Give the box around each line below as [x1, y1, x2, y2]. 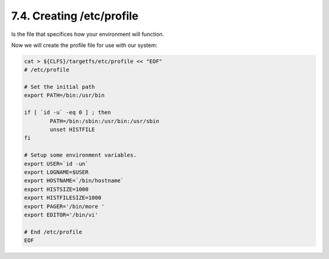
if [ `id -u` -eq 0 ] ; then [24, 109, 111, 116]
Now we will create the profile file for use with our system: [11, 41, 158, 49]
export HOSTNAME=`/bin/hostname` [24, 177, 124, 184]
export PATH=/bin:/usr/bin [24, 92, 105, 99]
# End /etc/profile [24, 229, 82, 235]
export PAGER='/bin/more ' [24, 203, 105, 210]
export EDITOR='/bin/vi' [24, 211, 99, 218]
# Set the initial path [24, 83, 96, 91]
